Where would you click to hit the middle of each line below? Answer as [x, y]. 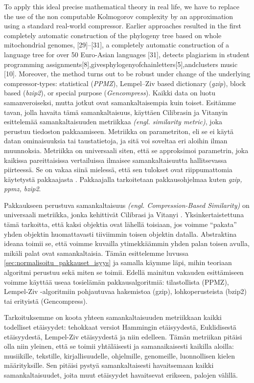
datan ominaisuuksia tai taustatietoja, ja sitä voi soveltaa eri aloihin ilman [116, 141]
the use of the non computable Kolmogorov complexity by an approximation [119, 16]
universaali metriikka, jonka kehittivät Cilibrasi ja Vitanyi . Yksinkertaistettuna [124, 214]
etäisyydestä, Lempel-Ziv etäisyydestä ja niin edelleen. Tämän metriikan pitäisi [123, 336]
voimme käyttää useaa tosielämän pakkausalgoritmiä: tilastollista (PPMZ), [116, 282]
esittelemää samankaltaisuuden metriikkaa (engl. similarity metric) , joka [113, 122]
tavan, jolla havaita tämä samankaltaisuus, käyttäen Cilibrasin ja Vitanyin [116, 112]
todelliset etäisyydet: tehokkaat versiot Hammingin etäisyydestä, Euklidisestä [120, 327]
